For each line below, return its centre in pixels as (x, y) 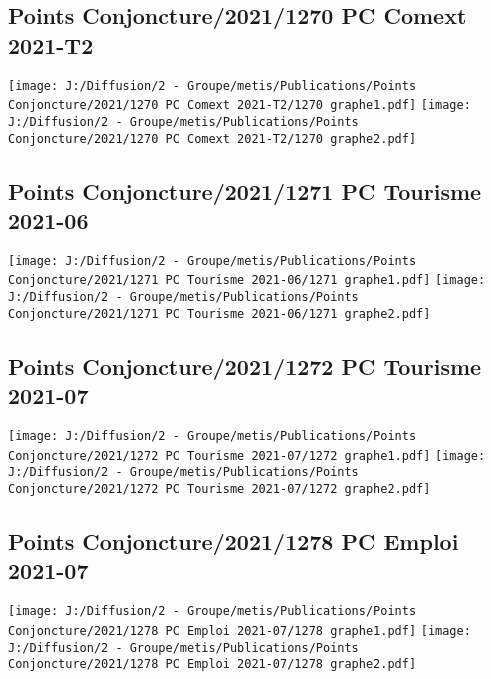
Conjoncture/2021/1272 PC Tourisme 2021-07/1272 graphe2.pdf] (219, 489)
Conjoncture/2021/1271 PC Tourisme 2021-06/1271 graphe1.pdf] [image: (247, 280)
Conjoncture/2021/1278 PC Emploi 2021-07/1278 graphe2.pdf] (212, 664)
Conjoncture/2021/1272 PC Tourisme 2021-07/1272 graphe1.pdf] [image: (247, 455)
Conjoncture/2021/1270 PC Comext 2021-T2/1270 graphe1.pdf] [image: (239, 105)
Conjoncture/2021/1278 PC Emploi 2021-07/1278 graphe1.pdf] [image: (239, 630)
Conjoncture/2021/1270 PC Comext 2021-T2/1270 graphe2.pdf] (212, 138)
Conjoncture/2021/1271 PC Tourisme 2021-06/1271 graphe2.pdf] (219, 313)
